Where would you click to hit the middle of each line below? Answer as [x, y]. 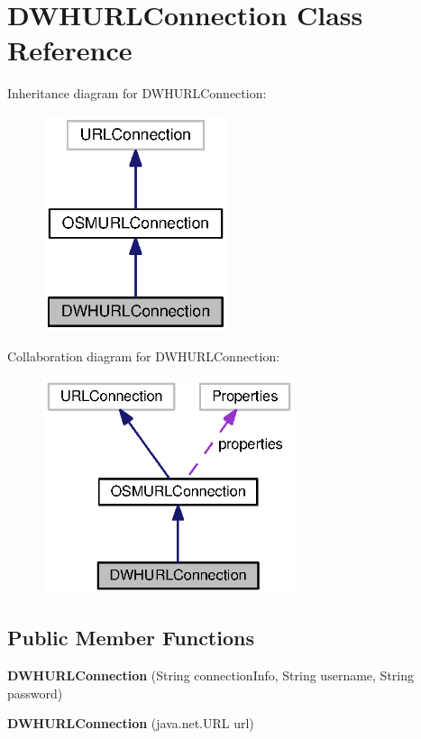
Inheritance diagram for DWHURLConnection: [137, 93]
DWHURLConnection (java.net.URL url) [131, 723]
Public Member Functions [131, 638]
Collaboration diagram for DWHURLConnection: [144, 356]
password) [35, 693]
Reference [70, 50]
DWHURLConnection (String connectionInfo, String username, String [210, 675]
